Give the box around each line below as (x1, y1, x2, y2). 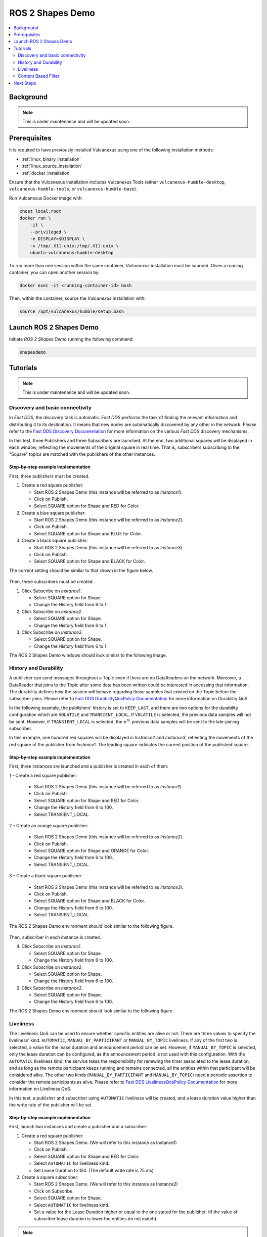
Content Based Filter (18, 73, 60, 79)
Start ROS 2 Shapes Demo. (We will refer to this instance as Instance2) (34, 1181, 178, 1187)
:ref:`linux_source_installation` (21, 163, 83, 169)
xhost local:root (19, 208, 62, 214)
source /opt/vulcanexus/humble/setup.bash (19, 309, 124, 314)
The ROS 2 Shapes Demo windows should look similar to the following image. (9, 652, 167, 658)
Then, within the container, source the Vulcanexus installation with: (9, 295, 146, 301)
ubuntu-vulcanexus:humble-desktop (30, 250, 114, 256)
